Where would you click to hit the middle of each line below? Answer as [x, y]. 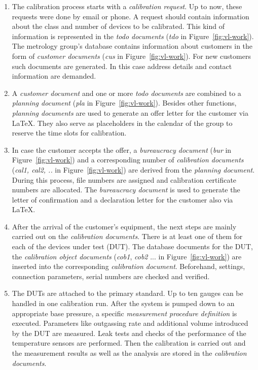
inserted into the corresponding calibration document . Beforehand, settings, [128, 266]
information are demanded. [54, 76]
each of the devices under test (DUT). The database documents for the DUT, [132, 246]
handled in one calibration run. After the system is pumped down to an [123, 303]
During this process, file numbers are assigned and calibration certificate [124, 179]
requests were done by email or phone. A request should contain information [131, 16]
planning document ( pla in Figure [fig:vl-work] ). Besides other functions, [124, 103]
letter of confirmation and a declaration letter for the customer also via [122, 199]
